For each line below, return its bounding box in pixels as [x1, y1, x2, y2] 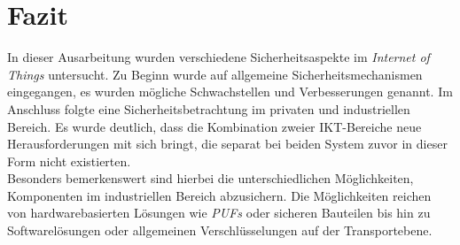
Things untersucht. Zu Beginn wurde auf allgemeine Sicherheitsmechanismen [7, 65, 423, 83]
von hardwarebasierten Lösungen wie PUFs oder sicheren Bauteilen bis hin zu [7, 203, 431, 222]
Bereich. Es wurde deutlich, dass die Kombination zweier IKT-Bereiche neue [7, 117, 422, 135]
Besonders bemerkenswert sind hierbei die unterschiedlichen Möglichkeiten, [7, 169, 414, 188]
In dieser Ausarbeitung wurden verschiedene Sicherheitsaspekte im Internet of [7, 48, 430, 66]
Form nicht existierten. [7, 151, 131, 170]
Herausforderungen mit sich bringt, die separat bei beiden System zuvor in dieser [7, 134, 448, 153]
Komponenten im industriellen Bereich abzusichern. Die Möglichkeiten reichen [7, 186, 432, 204]
